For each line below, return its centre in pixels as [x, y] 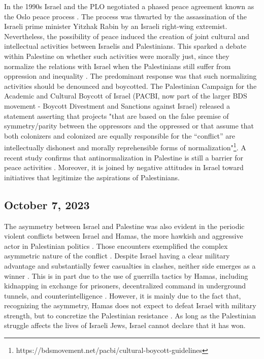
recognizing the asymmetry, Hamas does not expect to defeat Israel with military [130, 305]
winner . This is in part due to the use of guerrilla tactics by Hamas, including [126, 275]
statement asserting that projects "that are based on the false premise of [117, 116]
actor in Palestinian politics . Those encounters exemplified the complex [116, 246]
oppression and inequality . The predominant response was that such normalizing [130, 76]
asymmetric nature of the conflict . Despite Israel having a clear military [117, 256]
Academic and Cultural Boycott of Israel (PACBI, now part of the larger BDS [126, 96]
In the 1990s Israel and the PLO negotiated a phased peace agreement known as [129, 6]
